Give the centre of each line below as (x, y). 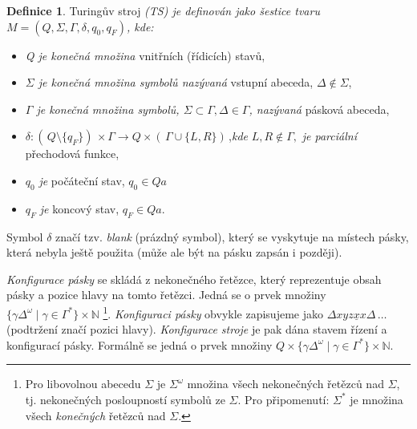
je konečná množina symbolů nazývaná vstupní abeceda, (176, 82)
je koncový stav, (79, 208)
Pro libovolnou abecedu (83, 384)
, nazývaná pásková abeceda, (319, 109)
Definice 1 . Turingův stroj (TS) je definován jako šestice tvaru (163, 10)
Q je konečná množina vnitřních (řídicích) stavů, (145, 55)
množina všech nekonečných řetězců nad (285, 384)
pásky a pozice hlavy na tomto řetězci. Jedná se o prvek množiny (166, 295)
